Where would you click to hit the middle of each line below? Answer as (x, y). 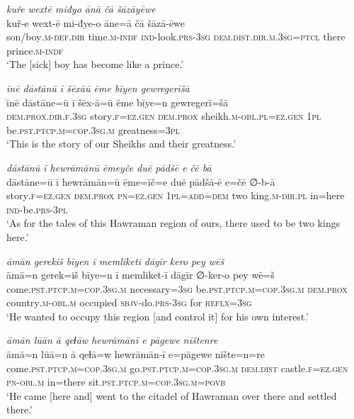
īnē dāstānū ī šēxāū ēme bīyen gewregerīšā (98, 88)
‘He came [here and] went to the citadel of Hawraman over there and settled (172, 395)
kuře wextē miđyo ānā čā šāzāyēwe (81, 9)
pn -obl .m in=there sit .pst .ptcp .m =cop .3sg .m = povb (116, 382)
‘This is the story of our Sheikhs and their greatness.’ (121, 144)
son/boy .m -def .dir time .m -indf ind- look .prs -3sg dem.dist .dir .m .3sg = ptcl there (176, 37)
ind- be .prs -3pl (37, 209)
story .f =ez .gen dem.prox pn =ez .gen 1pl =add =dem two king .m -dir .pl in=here (176, 195)
